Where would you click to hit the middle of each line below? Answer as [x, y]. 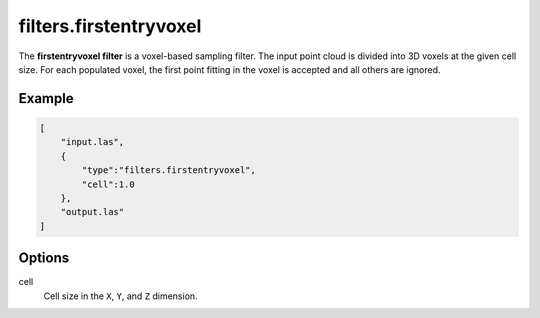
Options [44, 258]
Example [46, 98]
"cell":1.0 [108, 184]
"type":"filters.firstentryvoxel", [169, 170]
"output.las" [92, 212]
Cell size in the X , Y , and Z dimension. [121, 296]
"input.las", [92, 142]
